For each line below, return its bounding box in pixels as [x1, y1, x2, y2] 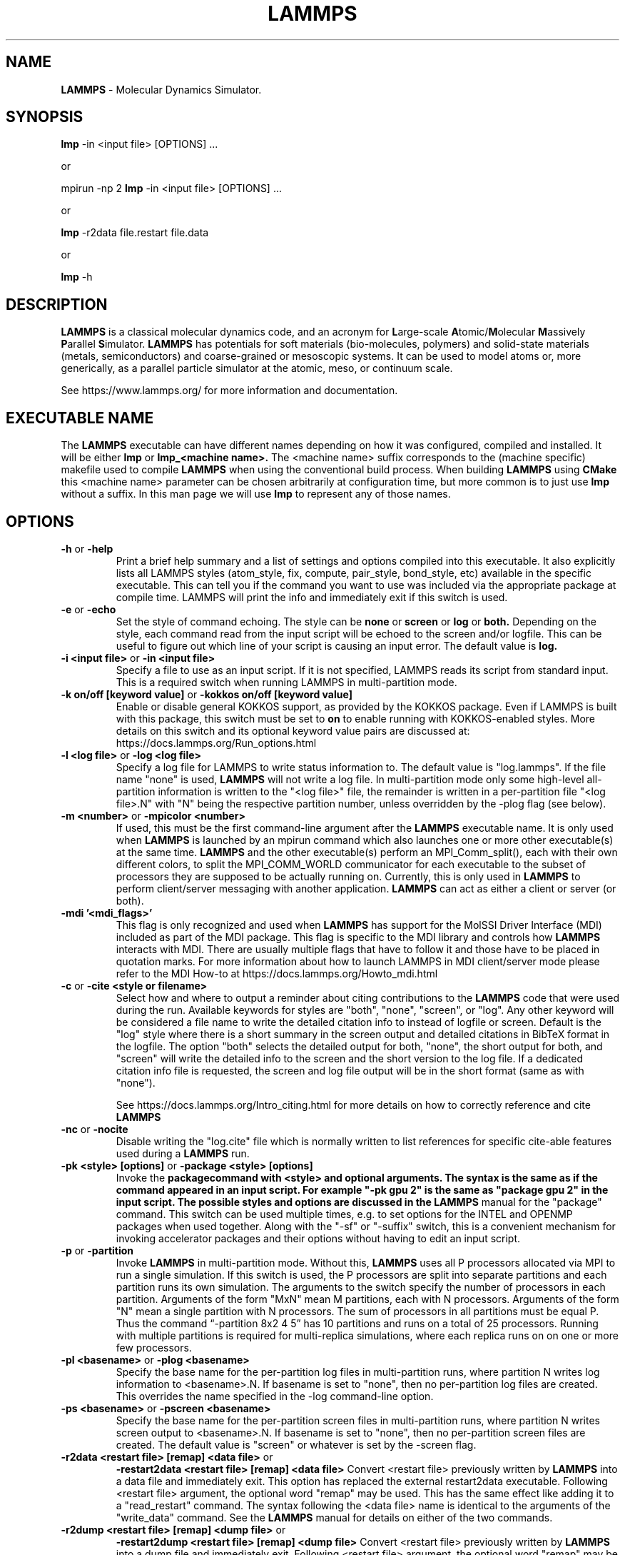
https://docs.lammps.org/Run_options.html [116, 736, 317, 749]
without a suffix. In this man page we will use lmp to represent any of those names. [61, 488, 451, 500]
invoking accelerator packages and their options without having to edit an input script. [116, 1232, 521, 1244]
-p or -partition [61, 1244, 134, 1257]
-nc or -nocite [61, 1122, 128, 1135]
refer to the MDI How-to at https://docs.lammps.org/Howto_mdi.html [116, 967, 438, 980]
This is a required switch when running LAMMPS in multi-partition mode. [116, 675, 457, 688]
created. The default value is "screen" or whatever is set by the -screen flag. [116, 1438, 477, 1451]
